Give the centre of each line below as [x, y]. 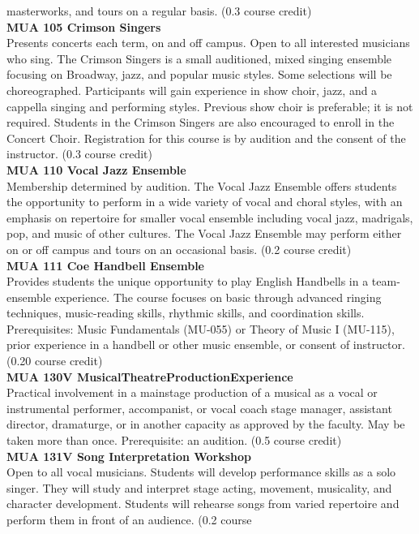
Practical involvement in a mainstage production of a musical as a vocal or [192, 392]
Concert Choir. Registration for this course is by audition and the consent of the [206, 138]
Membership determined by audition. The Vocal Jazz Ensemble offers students [202, 185]
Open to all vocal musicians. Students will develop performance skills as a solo [201, 472]
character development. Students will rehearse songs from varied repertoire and [203, 504]
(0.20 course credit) [55, 361]
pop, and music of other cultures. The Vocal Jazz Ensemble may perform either [204, 233]
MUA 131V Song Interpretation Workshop [129, 456]
